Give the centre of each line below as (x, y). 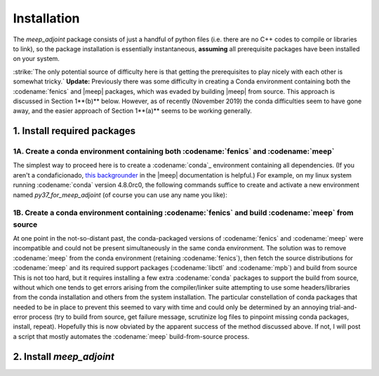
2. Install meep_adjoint (64, 357)
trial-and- (343, 307)
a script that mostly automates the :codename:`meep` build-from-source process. (131, 336)
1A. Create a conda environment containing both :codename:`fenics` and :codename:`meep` (174, 152)
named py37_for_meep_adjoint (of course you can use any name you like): (120, 195)
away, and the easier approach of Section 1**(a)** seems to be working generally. (132, 111)
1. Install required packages (74, 131)
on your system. (36, 59)
